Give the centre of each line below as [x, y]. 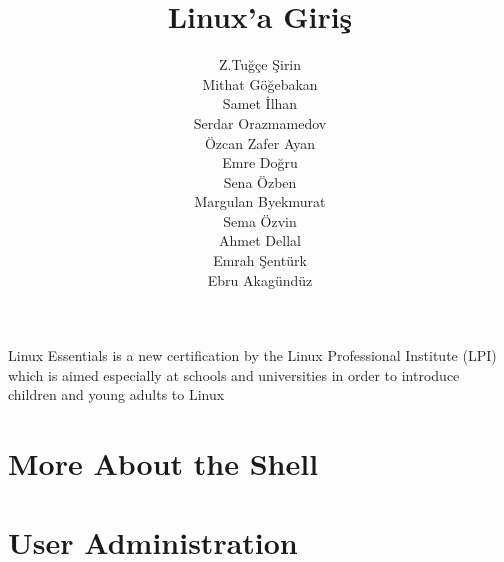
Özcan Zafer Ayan [260, 142]
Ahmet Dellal [260, 240]
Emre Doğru [260, 162]
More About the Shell [163, 463]
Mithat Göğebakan [260, 83]
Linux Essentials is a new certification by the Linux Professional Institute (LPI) [252, 355]
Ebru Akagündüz [260, 279]
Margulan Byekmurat [260, 201]
